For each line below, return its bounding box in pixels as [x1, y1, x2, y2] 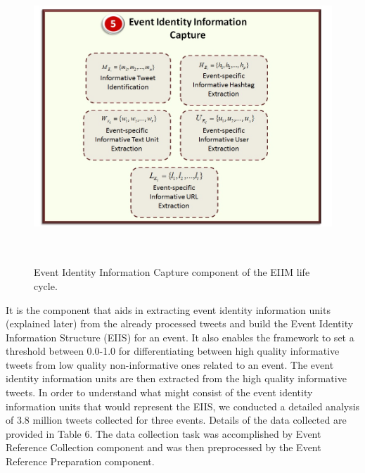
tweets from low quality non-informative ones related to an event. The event [6, 357, 334, 372]
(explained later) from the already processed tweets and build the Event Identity [6, 316, 354, 331]
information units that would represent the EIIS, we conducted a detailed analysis [6, 398, 360, 413]
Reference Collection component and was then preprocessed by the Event [6, 440, 321, 455]
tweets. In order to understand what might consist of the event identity [6, 385, 313, 400]
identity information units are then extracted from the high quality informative [6, 371, 347, 386]
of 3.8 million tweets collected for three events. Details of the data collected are [6, 412, 347, 427]
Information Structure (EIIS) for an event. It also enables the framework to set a [6, 329, 354, 344]
